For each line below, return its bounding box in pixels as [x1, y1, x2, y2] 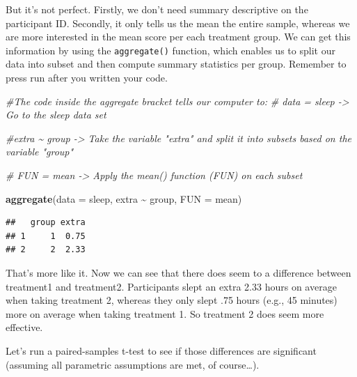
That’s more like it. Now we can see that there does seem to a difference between [6, 265, 351, 279]
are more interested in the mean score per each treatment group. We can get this [6, 29, 351, 44]
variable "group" [6, 144, 74, 159]
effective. [6, 320, 43, 334]
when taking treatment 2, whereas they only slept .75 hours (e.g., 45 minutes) [6, 293, 338, 307]
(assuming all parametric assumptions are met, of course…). [6, 357, 260, 371]
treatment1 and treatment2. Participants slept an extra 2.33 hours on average [6, 279, 337, 293]
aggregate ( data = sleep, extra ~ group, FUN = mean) [6, 191, 242, 206]
